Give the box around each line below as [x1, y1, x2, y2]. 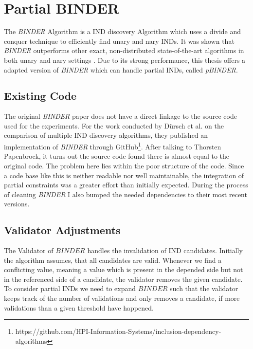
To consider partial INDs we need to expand [4, 283, 136, 294]
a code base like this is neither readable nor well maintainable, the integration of [4, 170, 244, 180]
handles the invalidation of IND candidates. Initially [87, 245, 243, 256]
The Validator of [4, 245, 54, 256]
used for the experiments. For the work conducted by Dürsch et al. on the [4, 120, 224, 130]
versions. [4, 199, 30, 209]
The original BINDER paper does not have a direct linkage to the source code [4, 111, 237, 121]
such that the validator [170, 283, 238, 294]
